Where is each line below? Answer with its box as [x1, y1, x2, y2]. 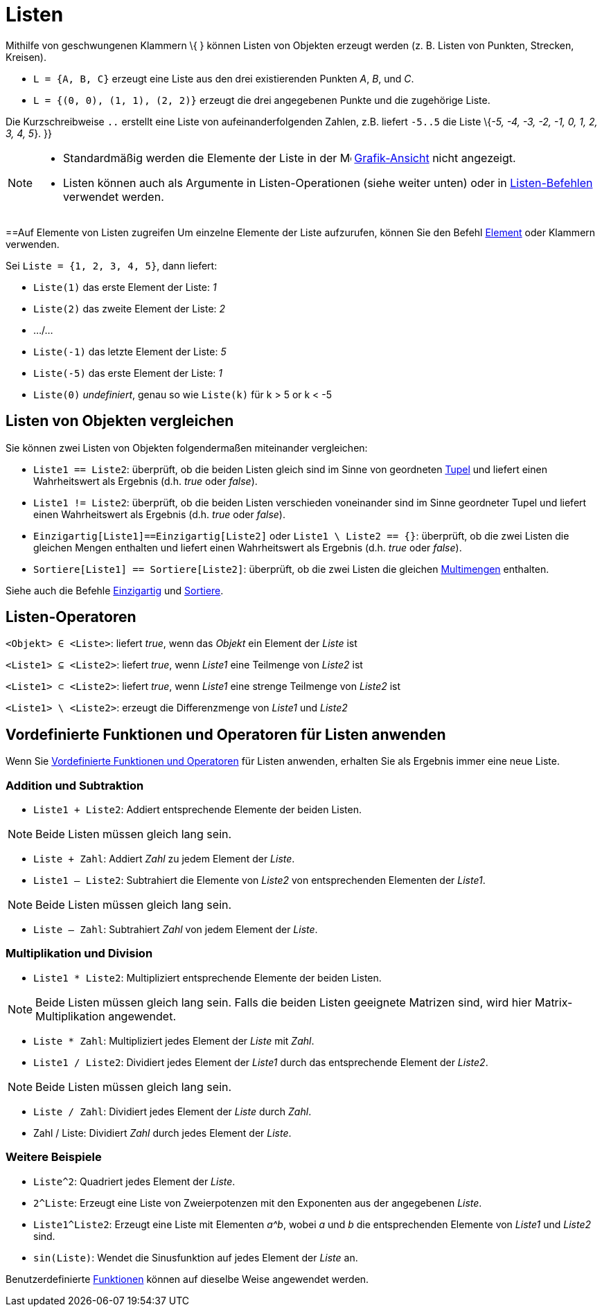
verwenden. [6, 238, 60, 250]
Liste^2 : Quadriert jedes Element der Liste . [33, 1175, 236, 1187]
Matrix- [534, 995, 573, 1009]
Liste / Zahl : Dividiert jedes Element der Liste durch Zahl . [33, 1105, 312, 1117]
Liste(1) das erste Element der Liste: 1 [33, 281, 217, 293]
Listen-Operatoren [6, 608, 136, 626]
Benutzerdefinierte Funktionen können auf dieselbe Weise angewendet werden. [6, 1273, 369, 1285]
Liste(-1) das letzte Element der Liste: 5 [33, 345, 227, 357]
